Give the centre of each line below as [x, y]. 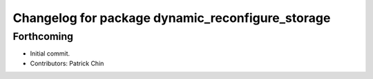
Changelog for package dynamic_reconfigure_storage [172, 18]
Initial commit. [50, 54]
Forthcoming [43, 36]
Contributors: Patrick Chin [67, 63]
